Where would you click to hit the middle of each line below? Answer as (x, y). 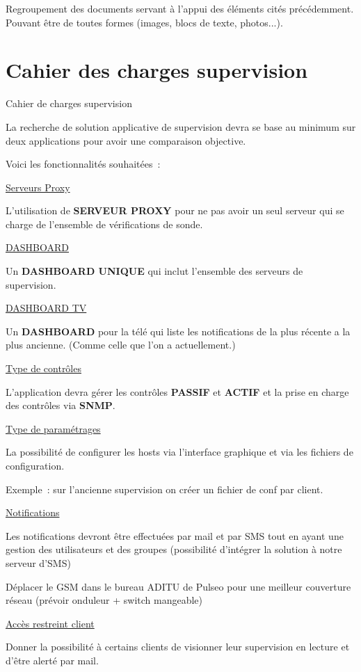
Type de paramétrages (53, 428)
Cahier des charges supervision (157, 70)
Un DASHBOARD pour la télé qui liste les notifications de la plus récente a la (178, 331)
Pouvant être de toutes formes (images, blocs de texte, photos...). (144, 22)
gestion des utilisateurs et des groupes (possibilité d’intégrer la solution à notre (174, 549)
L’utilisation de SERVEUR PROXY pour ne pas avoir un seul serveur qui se (175, 210)
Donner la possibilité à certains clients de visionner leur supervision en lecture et (178, 647)
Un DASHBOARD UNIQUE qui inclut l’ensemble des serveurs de (154, 271)
